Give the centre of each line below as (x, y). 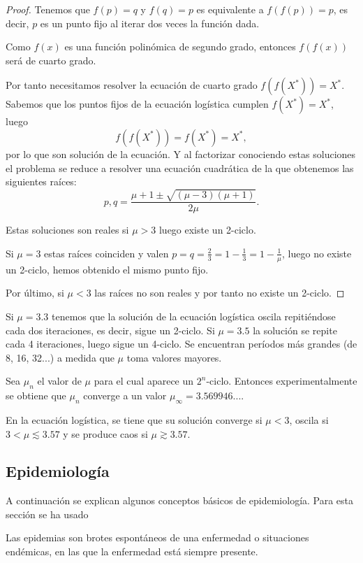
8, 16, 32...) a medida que (60, 357)
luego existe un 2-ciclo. (207, 230)
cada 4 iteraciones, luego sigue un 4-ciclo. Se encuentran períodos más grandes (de (181, 344)
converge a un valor (125, 395)
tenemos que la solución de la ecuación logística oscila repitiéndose (194, 316)
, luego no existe (317, 253)
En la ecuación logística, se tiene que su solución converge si (134, 419)
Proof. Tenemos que (48, 9)
